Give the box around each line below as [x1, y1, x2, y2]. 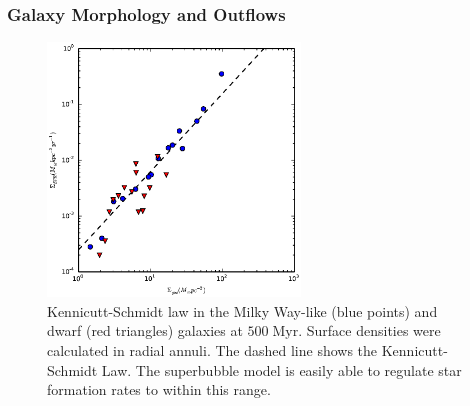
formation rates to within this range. [47, 379, 271, 400]
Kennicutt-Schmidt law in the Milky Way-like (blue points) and [47, 300, 438, 321]
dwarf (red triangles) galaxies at [47, 320, 243, 341]
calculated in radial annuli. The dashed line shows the [47, 339, 378, 360]
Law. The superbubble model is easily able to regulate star [101, 359, 462, 380]
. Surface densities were [298, 320, 441, 341]
